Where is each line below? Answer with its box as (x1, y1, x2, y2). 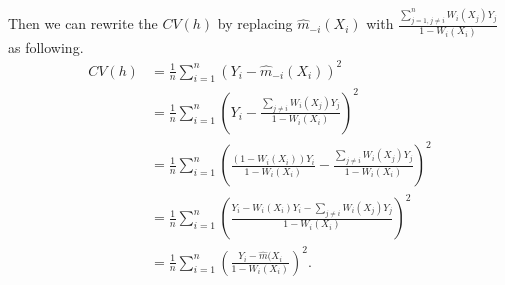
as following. (8, 36, 84, 57)
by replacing (217, 13, 293, 34)
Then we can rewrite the (8, 13, 158, 34)
